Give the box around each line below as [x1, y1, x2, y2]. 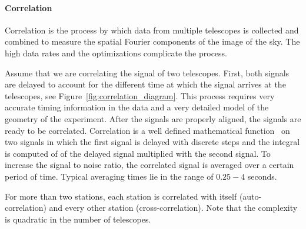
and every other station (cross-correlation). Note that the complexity [49, 201, 298, 214]
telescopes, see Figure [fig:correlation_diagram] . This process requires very [5, 89, 275, 102]
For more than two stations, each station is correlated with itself [5, 190, 237, 202]
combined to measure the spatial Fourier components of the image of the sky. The [5, 35, 300, 48]
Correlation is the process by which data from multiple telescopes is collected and [5, 23, 299, 36]
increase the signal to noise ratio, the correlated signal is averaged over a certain [5, 159, 294, 171]
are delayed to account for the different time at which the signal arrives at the [5, 78, 286, 90]
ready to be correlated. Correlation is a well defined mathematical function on [5, 124, 290, 136]
